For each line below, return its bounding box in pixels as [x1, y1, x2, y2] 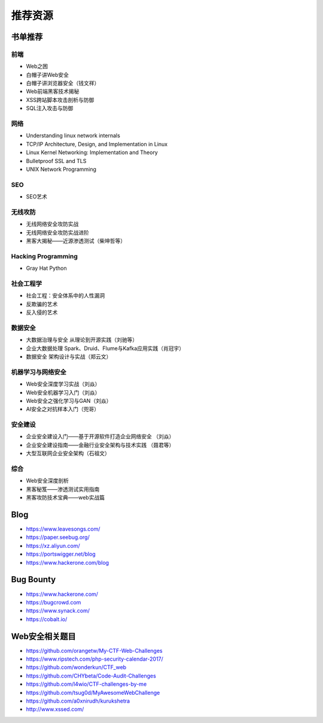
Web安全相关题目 [11, 631, 76, 641]
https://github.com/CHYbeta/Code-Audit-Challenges [26, 672, 157, 679]
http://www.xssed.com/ [26, 706, 84, 713]
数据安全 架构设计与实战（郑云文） [26, 353, 112, 360]
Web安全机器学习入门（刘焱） [26, 388, 100, 396]
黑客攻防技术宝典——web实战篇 [26, 494, 105, 501]
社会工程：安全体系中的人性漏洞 [26, 292, 105, 299]
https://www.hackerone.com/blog [26, 559, 109, 566]
